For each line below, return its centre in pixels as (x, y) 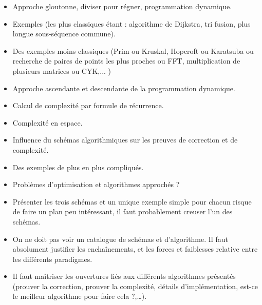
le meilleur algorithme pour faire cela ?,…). (80, 296)
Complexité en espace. (48, 122)
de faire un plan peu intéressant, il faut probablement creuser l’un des (123, 211)
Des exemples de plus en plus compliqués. (78, 167)
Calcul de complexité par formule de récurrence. (88, 105)
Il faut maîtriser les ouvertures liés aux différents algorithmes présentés (124, 276)
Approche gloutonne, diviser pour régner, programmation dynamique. (122, 6)
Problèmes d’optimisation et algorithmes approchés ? (96, 184)
